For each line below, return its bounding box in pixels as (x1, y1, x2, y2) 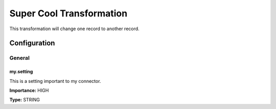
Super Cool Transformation (9, 8, 128, 19)
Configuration (9, 39, 55, 48)
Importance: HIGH (9, 87, 49, 93)
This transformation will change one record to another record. (9, 26, 140, 32)
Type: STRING (9, 97, 40, 103)
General (9, 54, 30, 61)
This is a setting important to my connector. (9, 78, 101, 84)
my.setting (9, 69, 33, 75)
